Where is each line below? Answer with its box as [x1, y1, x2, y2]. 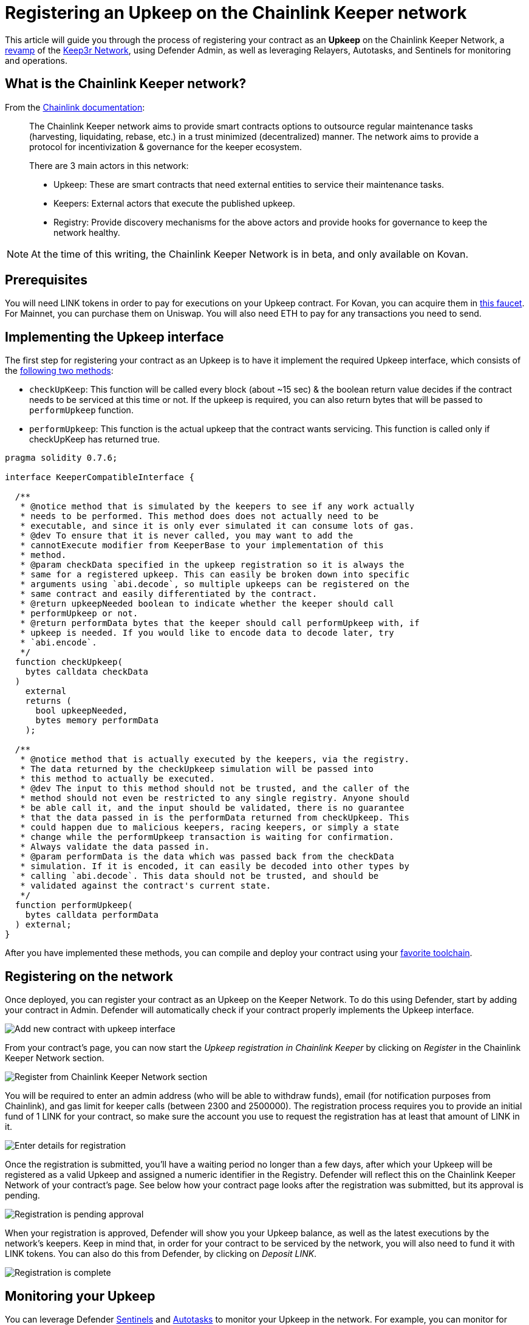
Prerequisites [5, 272, 87, 288]
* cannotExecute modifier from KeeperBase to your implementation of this [20, 540, 384, 551]
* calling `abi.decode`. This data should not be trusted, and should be [20, 871, 379, 881]
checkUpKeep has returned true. [29, 434, 160, 445]
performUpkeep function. [29, 405, 134, 416]
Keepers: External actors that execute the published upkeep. [53, 198, 295, 208]
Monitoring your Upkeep [5, 1288, 155, 1304]
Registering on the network [5, 968, 173, 984]
